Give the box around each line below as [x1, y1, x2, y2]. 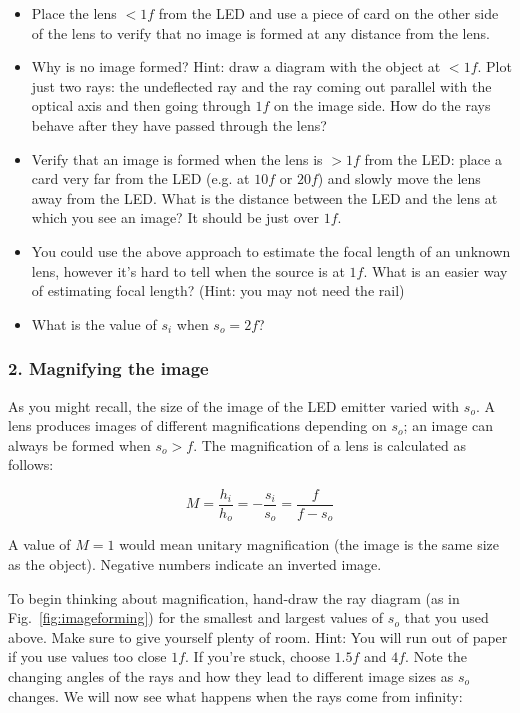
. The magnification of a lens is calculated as [193, 434, 466, 455]
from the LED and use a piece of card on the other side [158, 3, 499, 23]
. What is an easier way [363, 260, 508, 281]
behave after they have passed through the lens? [31, 114, 327, 135]
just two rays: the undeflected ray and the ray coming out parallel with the [31, 75, 492, 96]
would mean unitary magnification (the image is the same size [119, 534, 499, 555]
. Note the [405, 646, 467, 667]
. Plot [477, 56, 512, 77]
